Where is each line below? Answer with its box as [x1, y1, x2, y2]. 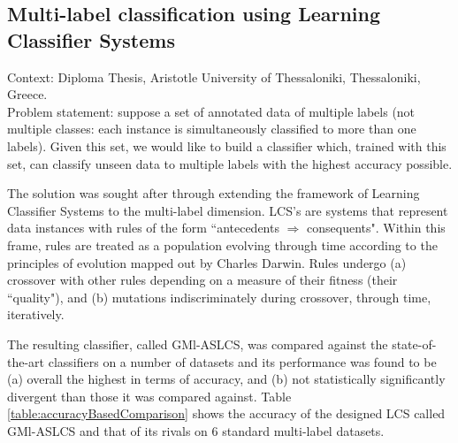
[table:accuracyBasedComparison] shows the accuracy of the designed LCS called [7, 404, 446, 423]
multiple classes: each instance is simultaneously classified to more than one [7, 119, 416, 138]
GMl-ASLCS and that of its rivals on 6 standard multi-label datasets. [7, 421, 385, 439]
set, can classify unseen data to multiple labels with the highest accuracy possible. [7, 154, 453, 172]
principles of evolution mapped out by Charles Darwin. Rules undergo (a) [7, 253, 407, 271]
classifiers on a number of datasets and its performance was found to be [48, 352, 437, 370]
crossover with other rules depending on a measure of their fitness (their [7, 271, 398, 289]
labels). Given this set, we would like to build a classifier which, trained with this [7, 136, 447, 155]
